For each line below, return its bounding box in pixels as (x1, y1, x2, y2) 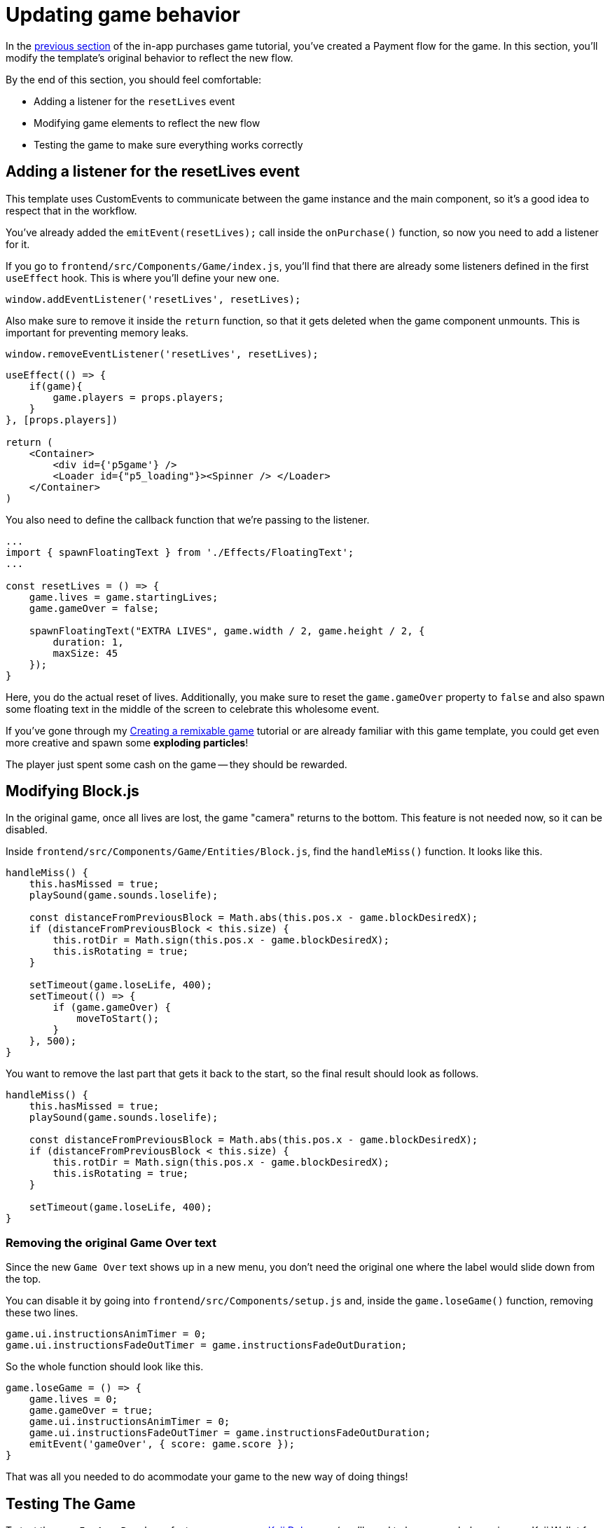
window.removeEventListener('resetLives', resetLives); (6, 348, 319, 360)
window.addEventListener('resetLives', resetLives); (6, 293, 301, 305)
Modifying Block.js (6, 782, 139, 800)
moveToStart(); (76, 1013, 160, 1025)
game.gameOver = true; (29, 1405, 153, 1417)
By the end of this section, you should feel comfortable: (6, 73, 261, 86)
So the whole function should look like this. (6, 1360, 204, 1373)
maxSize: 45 (53, 647, 118, 659)
